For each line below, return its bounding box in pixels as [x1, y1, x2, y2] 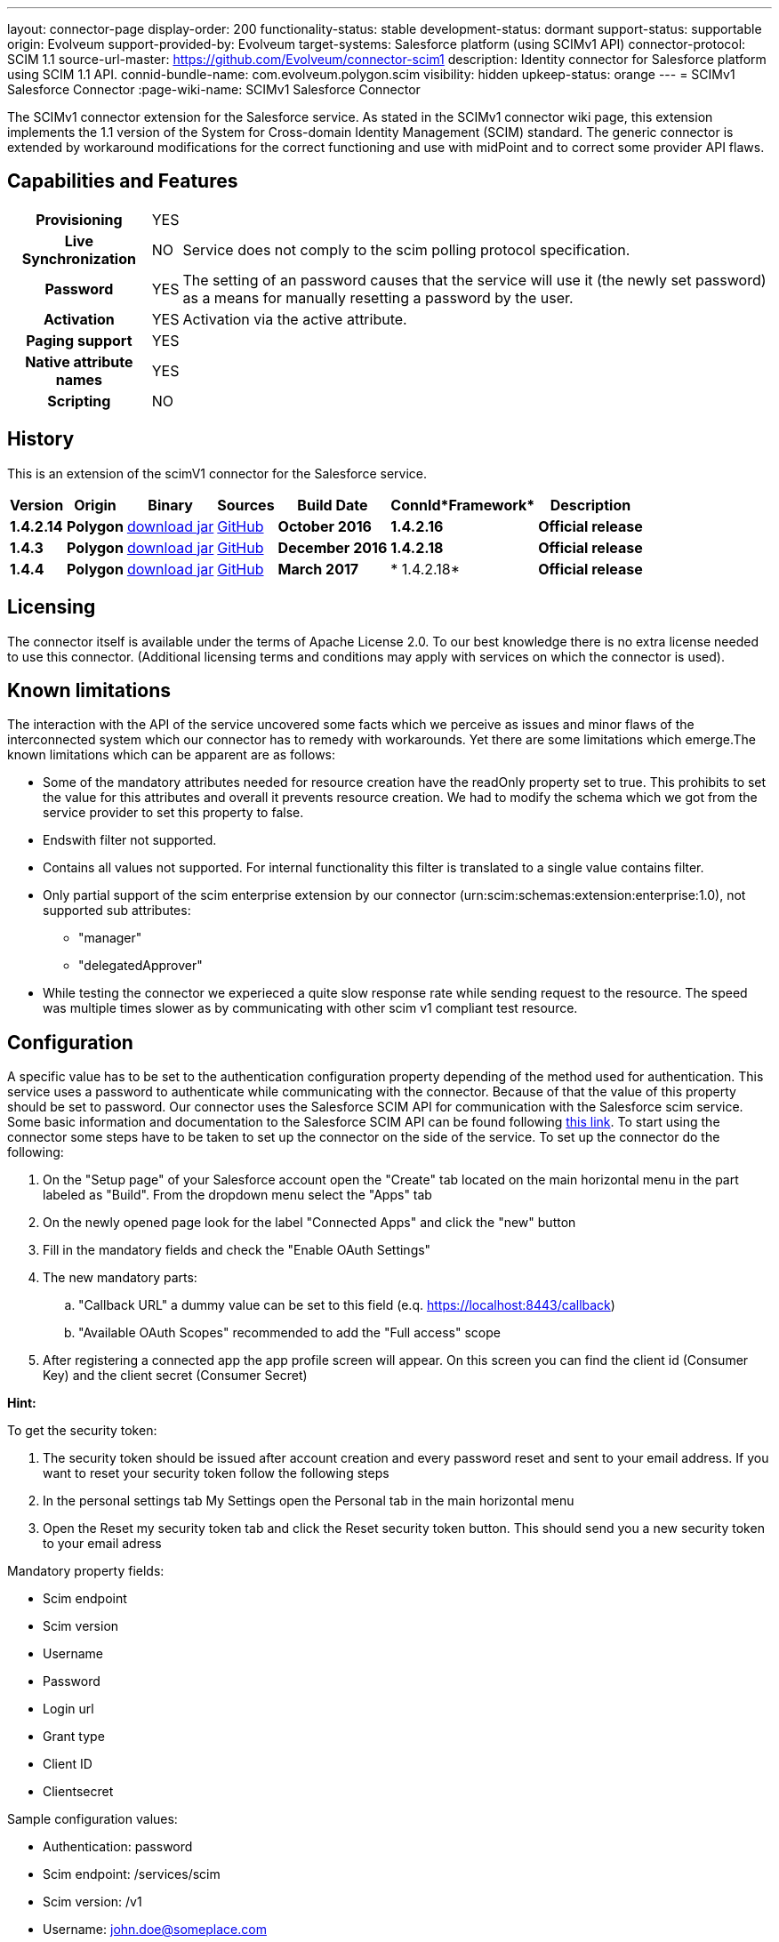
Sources [217, 495, 275, 514]
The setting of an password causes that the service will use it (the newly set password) [182, 270, 767, 289]
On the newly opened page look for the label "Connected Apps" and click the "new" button [43, 1215, 576, 1231]
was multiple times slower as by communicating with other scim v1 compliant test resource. [43, 1000, 578, 1016]
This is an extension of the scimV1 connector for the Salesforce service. [7, 465, 427, 481]
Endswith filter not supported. [43, 832, 217, 848]
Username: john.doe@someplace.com [43, 1922, 267, 1938]
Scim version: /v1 [43, 1894, 142, 1910]
